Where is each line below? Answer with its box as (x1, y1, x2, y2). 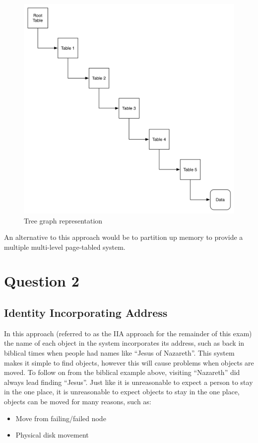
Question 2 (4, 271, 79, 291)
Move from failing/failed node (15, 413, 106, 423)
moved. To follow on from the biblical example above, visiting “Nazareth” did (4, 367, 240, 377)
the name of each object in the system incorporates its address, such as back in (4, 338, 245, 348)
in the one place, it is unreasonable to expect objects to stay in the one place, (4, 386, 240, 397)
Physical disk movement (15, 430, 89, 440)
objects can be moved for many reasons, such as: (4, 396, 151, 407)
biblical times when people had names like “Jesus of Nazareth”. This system (4, 348, 235, 358)
